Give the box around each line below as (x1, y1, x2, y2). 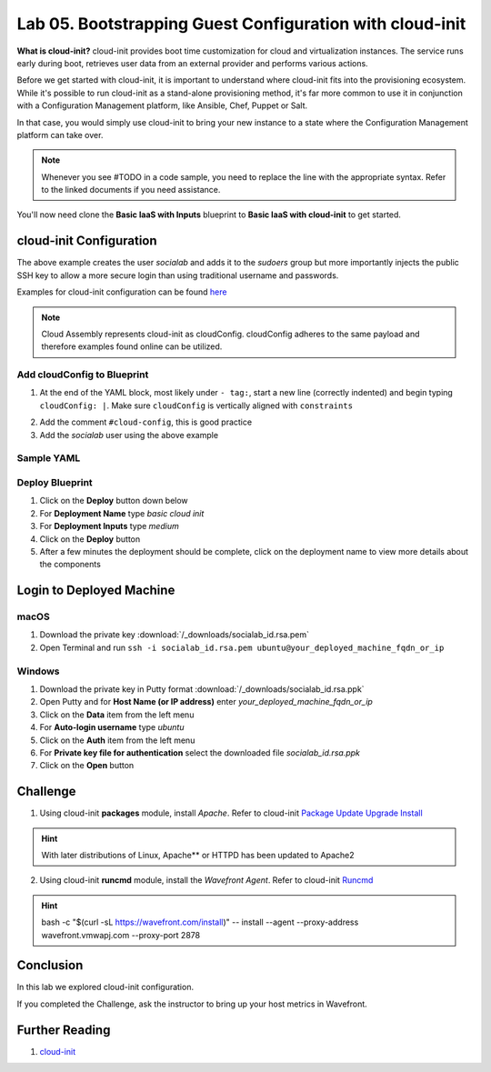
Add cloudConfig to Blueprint (16, 368, 149, 381)
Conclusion (16, 957, 84, 973)
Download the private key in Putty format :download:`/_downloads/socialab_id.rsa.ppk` (39, 683, 365, 695)
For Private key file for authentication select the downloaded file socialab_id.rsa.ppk (39, 746, 361, 758)
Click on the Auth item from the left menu (39, 735, 195, 746)
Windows (16, 665, 60, 677)
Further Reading (16, 1022, 111, 1037)
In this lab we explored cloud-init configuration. (16, 982, 195, 993)
